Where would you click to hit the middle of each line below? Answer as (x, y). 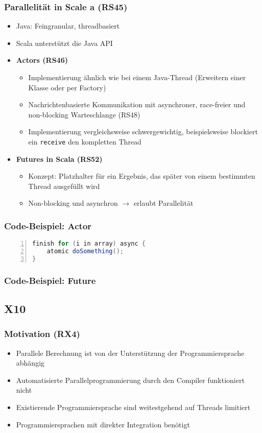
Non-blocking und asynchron (73, 203)
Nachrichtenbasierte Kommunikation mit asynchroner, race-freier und (137, 104)
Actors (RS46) (42, 60)
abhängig (30, 363)
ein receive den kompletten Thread (85, 141)
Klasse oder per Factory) (67, 87)
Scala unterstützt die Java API (64, 43)
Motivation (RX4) (42, 334)
